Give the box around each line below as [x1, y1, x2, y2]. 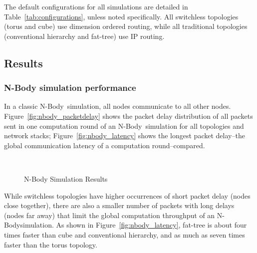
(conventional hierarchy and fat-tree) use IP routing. [4, 30, 165, 41]
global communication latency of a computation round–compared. [4, 140, 205, 150]
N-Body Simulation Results [24, 173, 108, 184]
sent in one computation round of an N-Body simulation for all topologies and [4, 120, 244, 131]
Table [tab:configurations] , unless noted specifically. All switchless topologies [4, 11, 239, 21]
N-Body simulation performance [4, 81, 136, 94]
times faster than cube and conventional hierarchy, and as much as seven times [4, 229, 245, 240]
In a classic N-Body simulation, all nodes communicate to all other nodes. [4, 101, 231, 111]
